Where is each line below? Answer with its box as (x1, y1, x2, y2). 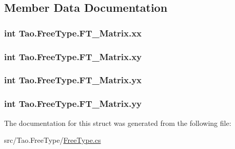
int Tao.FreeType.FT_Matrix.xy (4, 50, 142, 63)
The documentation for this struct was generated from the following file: (4, 117, 231, 128)
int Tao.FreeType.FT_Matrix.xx (4, 26, 142, 39)
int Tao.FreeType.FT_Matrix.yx (4, 73, 142, 86)
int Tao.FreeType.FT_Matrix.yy (4, 97, 142, 110)
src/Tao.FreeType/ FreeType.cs (4, 135, 101, 145)
